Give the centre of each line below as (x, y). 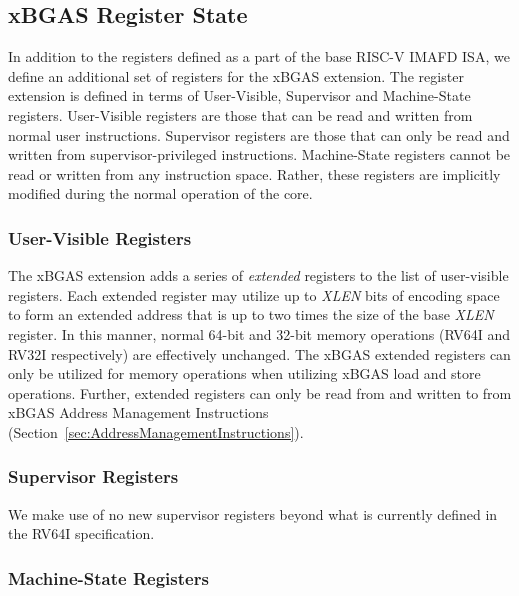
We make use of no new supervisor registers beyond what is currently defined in (253, 513)
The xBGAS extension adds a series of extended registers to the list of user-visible (258, 275)
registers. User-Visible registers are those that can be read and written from (240, 114)
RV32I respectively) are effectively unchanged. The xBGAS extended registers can (259, 353)
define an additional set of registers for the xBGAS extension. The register (236, 75)
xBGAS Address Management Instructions (138, 412)
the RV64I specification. (81, 533)
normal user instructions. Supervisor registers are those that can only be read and (259, 134)
